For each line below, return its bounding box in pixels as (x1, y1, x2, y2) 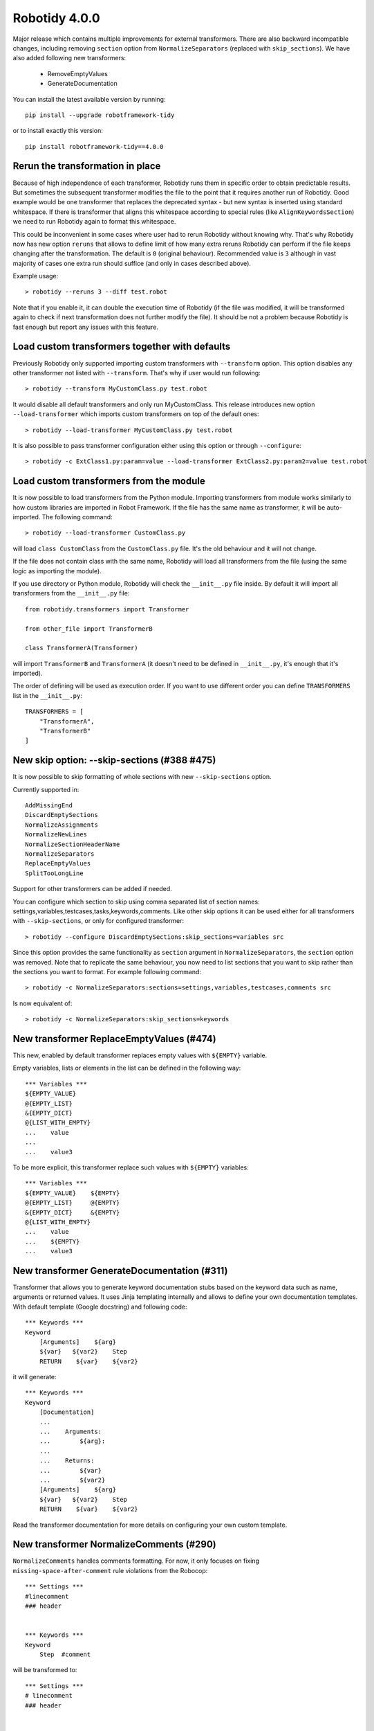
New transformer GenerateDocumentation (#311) (12, 1264, 228, 1277)
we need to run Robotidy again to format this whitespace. (12, 217, 176, 226)
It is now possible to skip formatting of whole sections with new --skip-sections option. (12, 773, 272, 781)
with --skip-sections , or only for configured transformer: (12, 917, 185, 925)
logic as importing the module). (12, 566, 102, 575)
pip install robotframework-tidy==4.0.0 (25, 143, 164, 150)
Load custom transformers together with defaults (12, 341, 231, 352)
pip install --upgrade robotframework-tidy (25, 111, 175, 119)
